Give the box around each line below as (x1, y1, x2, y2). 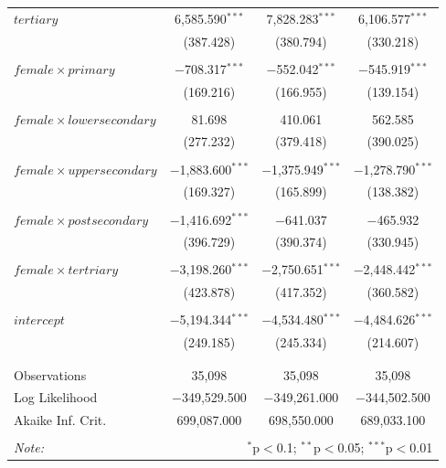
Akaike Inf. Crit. (14, 410, 107, 430)
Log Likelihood (14, 388, 98, 407)
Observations (14, 365, 87, 384)
